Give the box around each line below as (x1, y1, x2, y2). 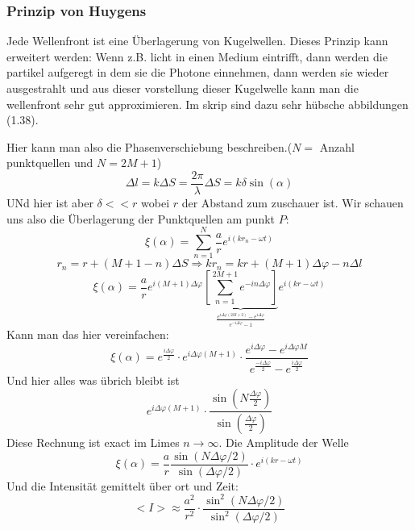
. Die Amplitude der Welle (218, 434, 349, 451)
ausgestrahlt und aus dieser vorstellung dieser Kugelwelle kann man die (6, 80, 359, 96)
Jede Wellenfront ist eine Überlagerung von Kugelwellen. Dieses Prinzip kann (6, 32, 388, 49)
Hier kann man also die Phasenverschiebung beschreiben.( (6, 138, 293, 155)
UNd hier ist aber (6, 194, 93, 211)
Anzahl (319, 138, 355, 155)
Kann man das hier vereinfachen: (6, 326, 169, 343)
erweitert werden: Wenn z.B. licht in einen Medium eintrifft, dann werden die (6, 48, 388, 65)
